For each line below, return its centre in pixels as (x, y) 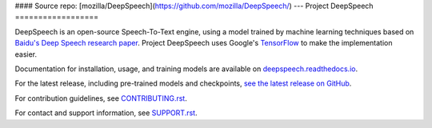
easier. (26, 54)
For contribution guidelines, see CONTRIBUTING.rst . (101, 98)
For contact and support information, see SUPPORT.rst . (106, 113)
